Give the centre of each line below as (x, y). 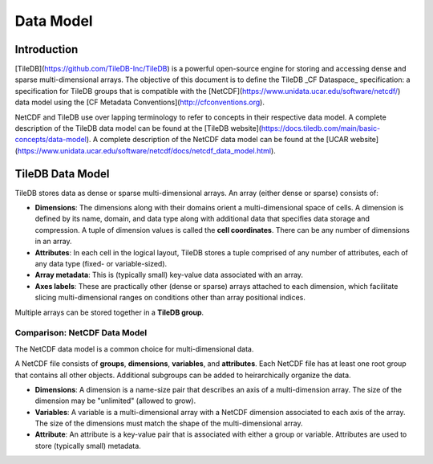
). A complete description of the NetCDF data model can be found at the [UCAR (217, 140)
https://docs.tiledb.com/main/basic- (321, 128)
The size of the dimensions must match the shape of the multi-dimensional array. (169, 423)
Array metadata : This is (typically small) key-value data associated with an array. (169, 275)
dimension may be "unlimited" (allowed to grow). (115, 401)
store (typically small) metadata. (88, 446)
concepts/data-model (51, 140)
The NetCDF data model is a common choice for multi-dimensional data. (134, 348)
